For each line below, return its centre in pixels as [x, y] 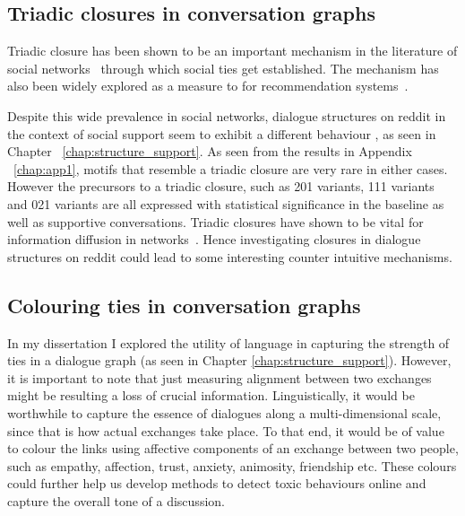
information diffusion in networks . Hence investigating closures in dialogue [214, 239]
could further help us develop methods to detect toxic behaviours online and [217, 483]
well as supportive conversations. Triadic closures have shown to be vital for [215, 221]
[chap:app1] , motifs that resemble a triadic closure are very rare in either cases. [231, 168]
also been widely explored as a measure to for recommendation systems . [208, 86]
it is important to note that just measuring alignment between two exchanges [220, 377]
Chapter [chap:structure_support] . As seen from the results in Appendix [210, 151]
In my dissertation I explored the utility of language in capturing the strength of [228, 342]
